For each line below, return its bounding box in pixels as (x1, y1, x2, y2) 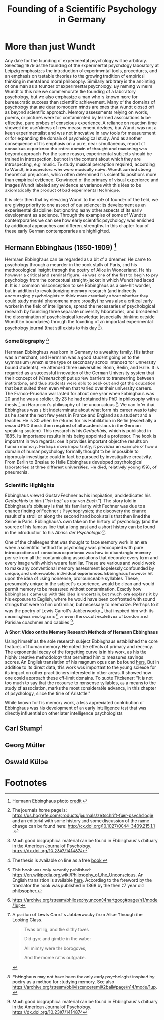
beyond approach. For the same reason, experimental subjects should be (5, 150, 152, 157)
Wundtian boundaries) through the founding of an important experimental (5, 319, 153, 324)
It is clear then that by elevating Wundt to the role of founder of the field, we (5, 196, 158, 202)
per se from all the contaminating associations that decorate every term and (5, 554, 158, 560)
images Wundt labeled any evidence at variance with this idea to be (5, 182, 142, 188)
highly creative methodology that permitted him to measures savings (5, 654, 143, 660)
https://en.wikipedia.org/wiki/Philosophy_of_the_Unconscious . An (12, 872, 144, 878)
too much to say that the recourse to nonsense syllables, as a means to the (5, 680, 156, 686)
